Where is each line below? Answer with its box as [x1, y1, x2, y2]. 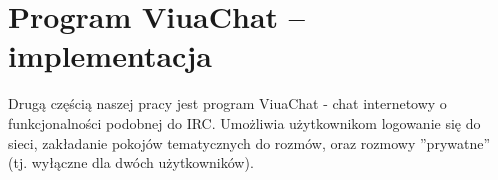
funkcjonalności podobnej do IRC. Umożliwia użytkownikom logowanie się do [8, 112, 481, 133]
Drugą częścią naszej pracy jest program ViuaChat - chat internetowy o [8, 93, 447, 114]
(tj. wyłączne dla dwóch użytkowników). [8, 152, 254, 173]
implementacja [8, 35, 212, 76]
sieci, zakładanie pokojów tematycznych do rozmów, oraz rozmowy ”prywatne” [8, 132, 491, 153]
